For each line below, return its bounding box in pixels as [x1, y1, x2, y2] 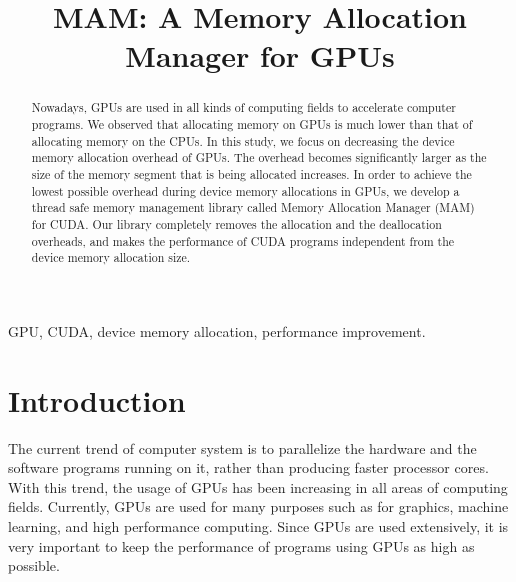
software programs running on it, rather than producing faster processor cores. [8, 457, 489, 478]
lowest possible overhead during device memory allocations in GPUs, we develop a [31, 182, 460, 199]
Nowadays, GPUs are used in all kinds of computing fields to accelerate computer [31, 99, 456, 116]
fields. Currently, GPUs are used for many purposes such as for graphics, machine [8, 496, 509, 517]
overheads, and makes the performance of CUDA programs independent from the [31, 232, 455, 249]
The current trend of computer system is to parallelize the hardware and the [8, 437, 477, 458]
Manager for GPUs [125, 35, 395, 76]
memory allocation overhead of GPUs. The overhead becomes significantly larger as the [31, 149, 487, 166]
